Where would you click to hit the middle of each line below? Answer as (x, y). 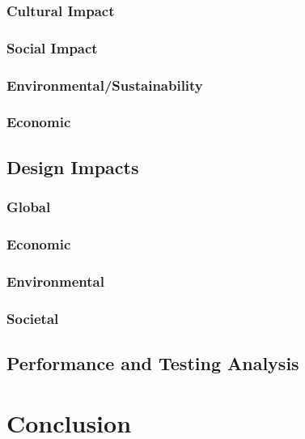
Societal (33, 318)
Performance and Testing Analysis (153, 362)
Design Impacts (73, 166)
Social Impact (52, 47)
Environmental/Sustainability (105, 85)
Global (29, 207)
